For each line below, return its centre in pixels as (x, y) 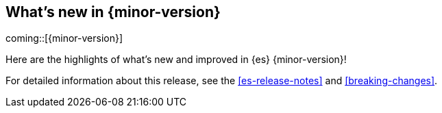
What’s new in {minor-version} (113, 12)
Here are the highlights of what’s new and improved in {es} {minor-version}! (176, 60)
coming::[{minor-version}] (64, 38)
